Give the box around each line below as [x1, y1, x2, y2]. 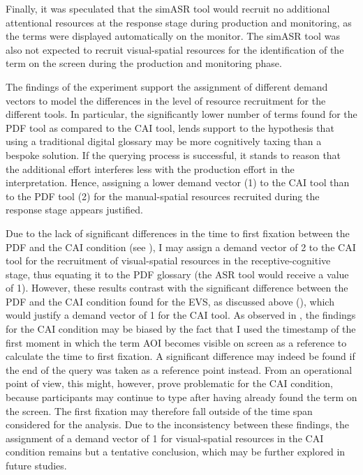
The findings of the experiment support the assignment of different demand [6, 79, 328, 93]
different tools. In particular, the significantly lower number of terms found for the [6, 107, 357, 121]
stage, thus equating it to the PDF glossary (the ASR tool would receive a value [6, 266, 349, 281]
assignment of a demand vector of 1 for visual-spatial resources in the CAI [6, 430, 324, 445]
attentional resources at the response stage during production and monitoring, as [6, 15, 352, 29]
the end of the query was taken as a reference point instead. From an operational [6, 362, 353, 377]
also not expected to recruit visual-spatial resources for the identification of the [6, 42, 344, 56]
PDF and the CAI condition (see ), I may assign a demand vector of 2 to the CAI [6, 239, 356, 254]
